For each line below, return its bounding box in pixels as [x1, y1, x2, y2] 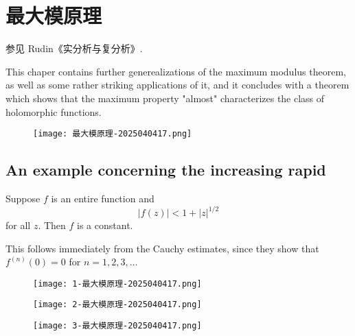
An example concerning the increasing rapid [5, 159, 326, 180]
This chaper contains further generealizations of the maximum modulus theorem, [5, 64, 346, 78]
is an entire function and [51, 191, 154, 205]
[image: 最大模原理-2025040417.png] [33, 129, 192, 139]
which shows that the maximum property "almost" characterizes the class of [5, 91, 325, 105]
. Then [38, 218, 66, 232]
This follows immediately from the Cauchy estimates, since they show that [5, 241, 319, 255]
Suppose [5, 191, 41, 205]
